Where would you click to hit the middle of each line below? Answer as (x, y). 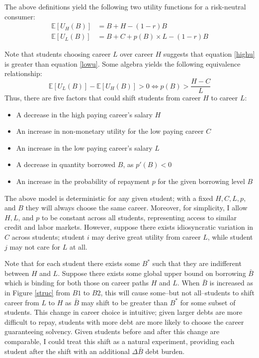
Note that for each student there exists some (72, 263)
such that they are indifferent (197, 263)
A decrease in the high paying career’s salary (84, 114)
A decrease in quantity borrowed (66, 164)
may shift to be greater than (125, 302)
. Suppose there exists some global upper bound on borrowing (152, 273)
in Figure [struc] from (37, 292)
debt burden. (165, 351)
